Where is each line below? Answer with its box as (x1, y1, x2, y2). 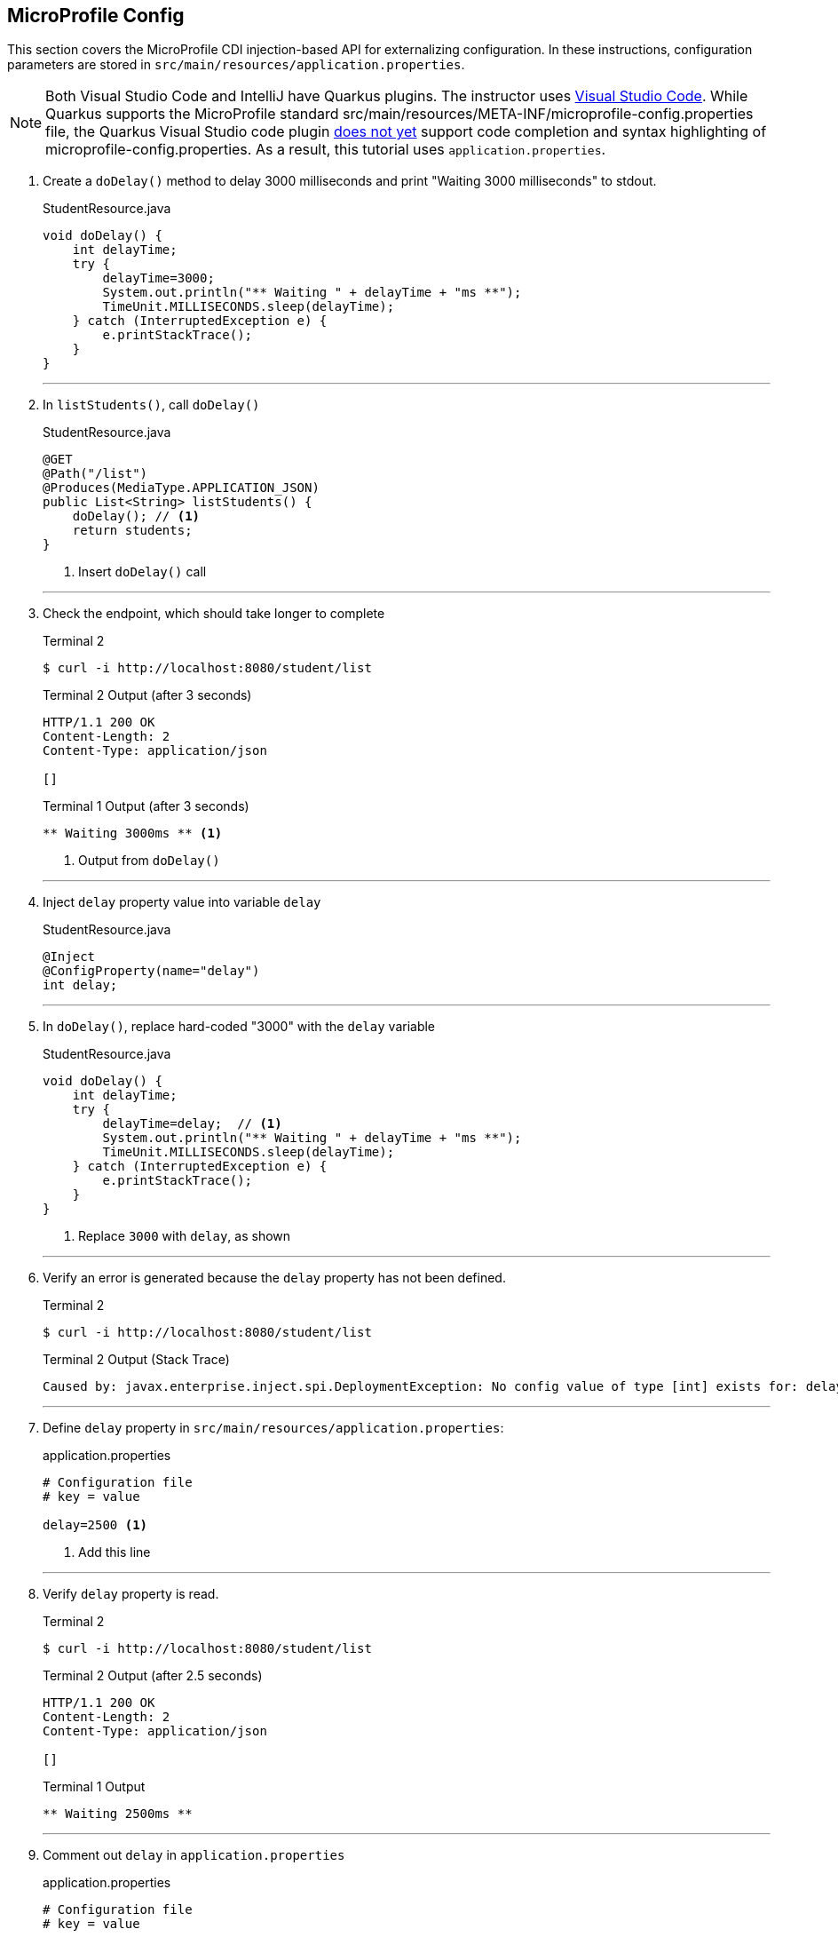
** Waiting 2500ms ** (43, 1806, 193, 1822)
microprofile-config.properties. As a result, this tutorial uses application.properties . (45, 140, 606, 159)
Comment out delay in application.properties (43, 1847, 345, 1863)
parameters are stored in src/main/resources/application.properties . (7, 57, 465, 73)
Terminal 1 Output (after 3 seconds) (43, 798, 249, 814)
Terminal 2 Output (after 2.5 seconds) (43, 1668, 263, 1684)
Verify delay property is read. (43, 1586, 219, 1602)
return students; (72, 523, 193, 538)
